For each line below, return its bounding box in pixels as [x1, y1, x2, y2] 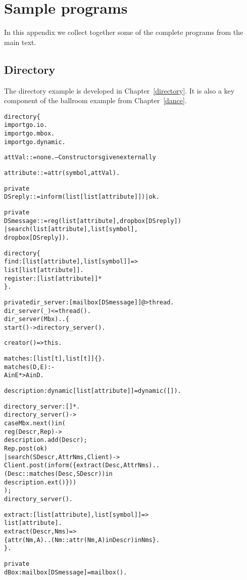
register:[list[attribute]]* [4, 275, 102, 282]
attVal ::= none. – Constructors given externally [4, 154, 156, 161]
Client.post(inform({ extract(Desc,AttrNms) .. [4, 462, 160, 469]
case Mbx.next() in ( [4, 420, 66, 427]
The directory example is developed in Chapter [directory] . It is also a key [4, 85, 235, 96]
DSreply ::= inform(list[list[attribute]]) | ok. [4, 193, 160, 201]
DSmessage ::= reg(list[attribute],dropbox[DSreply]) [4, 217, 181, 225]
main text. [4, 36, 36, 47]
